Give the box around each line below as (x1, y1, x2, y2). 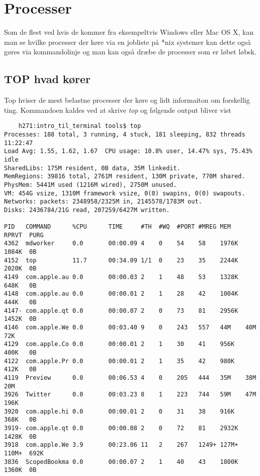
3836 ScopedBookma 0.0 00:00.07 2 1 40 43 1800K (4, 458, 238, 465)
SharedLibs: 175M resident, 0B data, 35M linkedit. (4, 164, 181, 172)
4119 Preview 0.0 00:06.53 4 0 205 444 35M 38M (4, 374, 256, 381)
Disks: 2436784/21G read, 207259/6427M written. (4, 206, 170, 214)
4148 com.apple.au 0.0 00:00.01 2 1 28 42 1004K (4, 290, 238, 298)
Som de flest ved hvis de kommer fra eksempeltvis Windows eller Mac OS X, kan (4, 27, 254, 37)
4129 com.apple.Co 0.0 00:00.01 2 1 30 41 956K (4, 341, 235, 348)
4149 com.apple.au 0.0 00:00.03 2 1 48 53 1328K (4, 274, 238, 281)
